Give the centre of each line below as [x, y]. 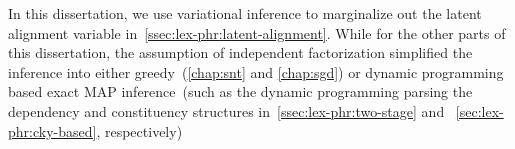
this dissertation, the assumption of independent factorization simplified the [240, 52]
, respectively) [139, 130]
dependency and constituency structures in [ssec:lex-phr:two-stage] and [226, 110]
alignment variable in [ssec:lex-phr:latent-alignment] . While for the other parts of [257, 32]
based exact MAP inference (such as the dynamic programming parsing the [240, 91]
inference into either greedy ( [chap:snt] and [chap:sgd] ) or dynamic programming [256, 71]
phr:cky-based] [52, 130]
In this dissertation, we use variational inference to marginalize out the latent [245, 13]
